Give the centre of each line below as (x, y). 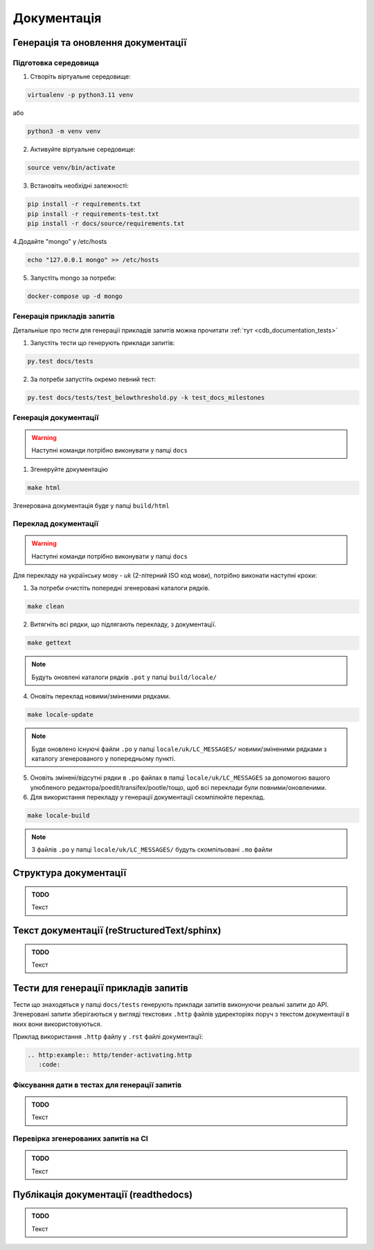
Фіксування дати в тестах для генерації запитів (97, 1084)
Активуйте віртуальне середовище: (83, 150)
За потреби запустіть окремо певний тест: (93, 379)
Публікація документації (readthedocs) (103, 1194)
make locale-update (60, 715)
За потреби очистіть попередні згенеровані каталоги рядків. (120, 588)
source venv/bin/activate (71, 168)
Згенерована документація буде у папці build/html (91, 506)
